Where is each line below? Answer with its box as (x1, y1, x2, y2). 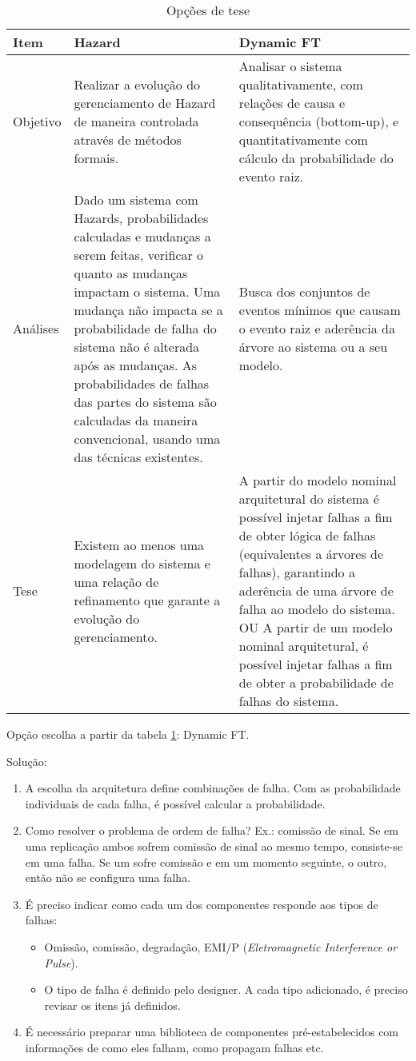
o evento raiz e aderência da (238, 319, 395, 337)
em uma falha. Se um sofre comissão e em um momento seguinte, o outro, (25, 853, 387, 870)
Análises (13, 319, 59, 337)
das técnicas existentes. (74, 448, 203, 466)
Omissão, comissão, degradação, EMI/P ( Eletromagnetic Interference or (44, 938, 398, 955)
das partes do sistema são (74, 393, 217, 411)
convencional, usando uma (74, 429, 221, 448)
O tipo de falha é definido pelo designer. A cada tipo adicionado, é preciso (44, 981, 408, 998)
